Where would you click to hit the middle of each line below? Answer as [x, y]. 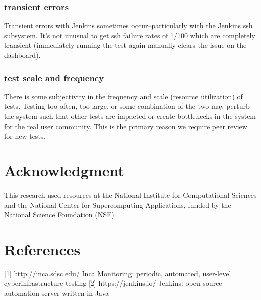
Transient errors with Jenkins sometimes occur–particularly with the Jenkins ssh [128, 25]
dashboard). [22, 55]
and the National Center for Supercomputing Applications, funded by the [118, 204]
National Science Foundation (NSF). [60, 215]
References [42, 249]
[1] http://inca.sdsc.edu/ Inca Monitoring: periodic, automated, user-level [118, 273]
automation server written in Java [57, 293]
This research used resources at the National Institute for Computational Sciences [130, 194]
